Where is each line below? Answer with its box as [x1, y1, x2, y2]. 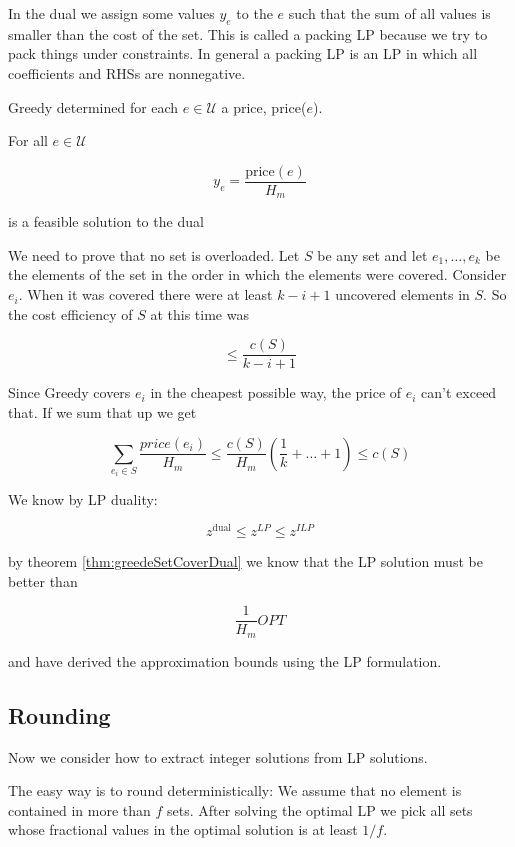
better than [8, 570, 78, 591]
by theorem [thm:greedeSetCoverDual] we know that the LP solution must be [8, 551, 483, 572]
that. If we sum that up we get [8, 401, 197, 422]
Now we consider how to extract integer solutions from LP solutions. [8, 746, 428, 767]
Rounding [8, 699, 111, 730]
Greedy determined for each [8, 96, 179, 117]
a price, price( [221, 96, 307, 117]
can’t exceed [421, 382, 497, 403]
